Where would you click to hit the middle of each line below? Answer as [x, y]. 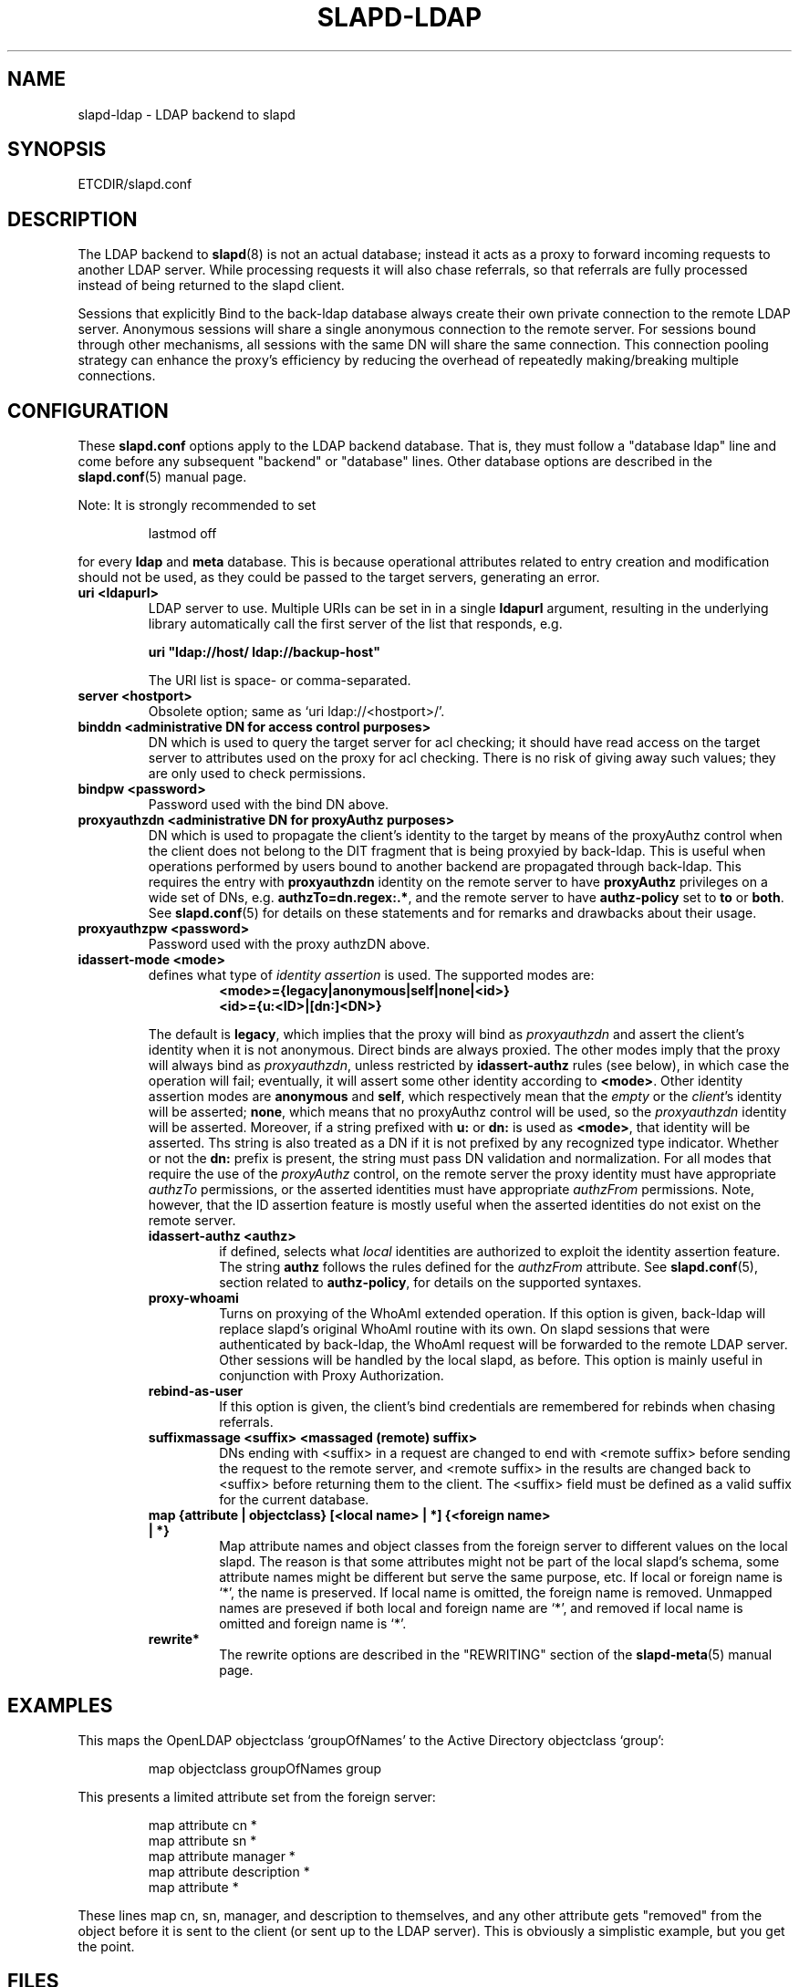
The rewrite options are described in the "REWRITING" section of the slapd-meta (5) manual [496, 1655]
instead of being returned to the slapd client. [211, 286]
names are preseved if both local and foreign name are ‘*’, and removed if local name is [481, 1608]
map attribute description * [229, 1871]
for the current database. [294, 1500]
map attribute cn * [202, 1825]
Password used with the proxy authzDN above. [289, 944]
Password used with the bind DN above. [269, 805]
